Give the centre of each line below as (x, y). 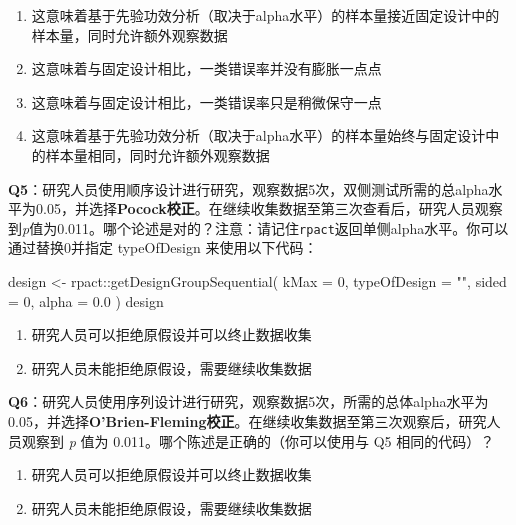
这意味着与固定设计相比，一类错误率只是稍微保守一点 (206, 101)
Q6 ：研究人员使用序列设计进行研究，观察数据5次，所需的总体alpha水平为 (248, 401)
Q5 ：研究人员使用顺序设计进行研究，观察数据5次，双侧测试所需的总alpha (248, 188)
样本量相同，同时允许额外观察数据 (157, 154)
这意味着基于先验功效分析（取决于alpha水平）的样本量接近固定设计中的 (265, 15)
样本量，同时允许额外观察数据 (129, 34)
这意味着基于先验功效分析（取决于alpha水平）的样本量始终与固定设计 (258, 135)
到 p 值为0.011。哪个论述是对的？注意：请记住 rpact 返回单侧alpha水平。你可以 (258, 227)
